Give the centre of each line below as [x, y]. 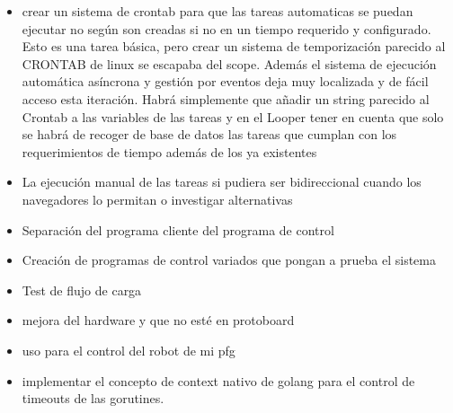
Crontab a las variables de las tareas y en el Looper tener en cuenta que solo [233, 116]
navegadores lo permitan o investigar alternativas [157, 199]
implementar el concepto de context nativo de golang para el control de [218, 380]
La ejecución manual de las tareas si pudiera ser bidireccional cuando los [222, 182]
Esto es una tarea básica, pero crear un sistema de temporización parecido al [234, 46]
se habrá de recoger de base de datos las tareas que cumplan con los [209, 134]
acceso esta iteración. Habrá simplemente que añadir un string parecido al [226, 98]
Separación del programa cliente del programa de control [178, 229]
